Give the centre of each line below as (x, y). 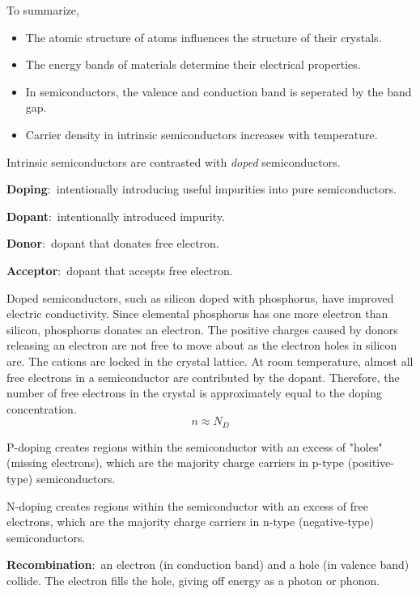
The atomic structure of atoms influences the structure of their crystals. (204, 37)
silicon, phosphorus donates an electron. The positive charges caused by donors (202, 329)
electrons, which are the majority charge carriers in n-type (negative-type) (190, 522)
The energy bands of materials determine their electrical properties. (193, 64)
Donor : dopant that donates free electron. (113, 243)
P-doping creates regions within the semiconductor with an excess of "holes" (195, 446)
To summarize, (43, 10)
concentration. (42, 408)
